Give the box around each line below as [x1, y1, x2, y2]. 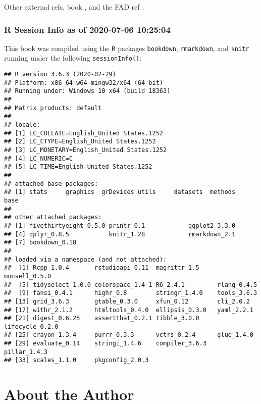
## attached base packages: [4, 180, 98, 187]
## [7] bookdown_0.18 [4, 239, 77, 246]
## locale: [4, 121, 40, 129]
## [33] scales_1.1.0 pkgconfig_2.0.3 [4, 357, 149, 364]
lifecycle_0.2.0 [4, 323, 59, 330]
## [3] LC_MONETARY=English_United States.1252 [4, 146, 167, 154]
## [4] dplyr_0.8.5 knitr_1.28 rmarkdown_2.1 [4, 230, 236, 238]
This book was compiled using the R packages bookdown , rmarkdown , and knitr [4, 42, 249, 53]
